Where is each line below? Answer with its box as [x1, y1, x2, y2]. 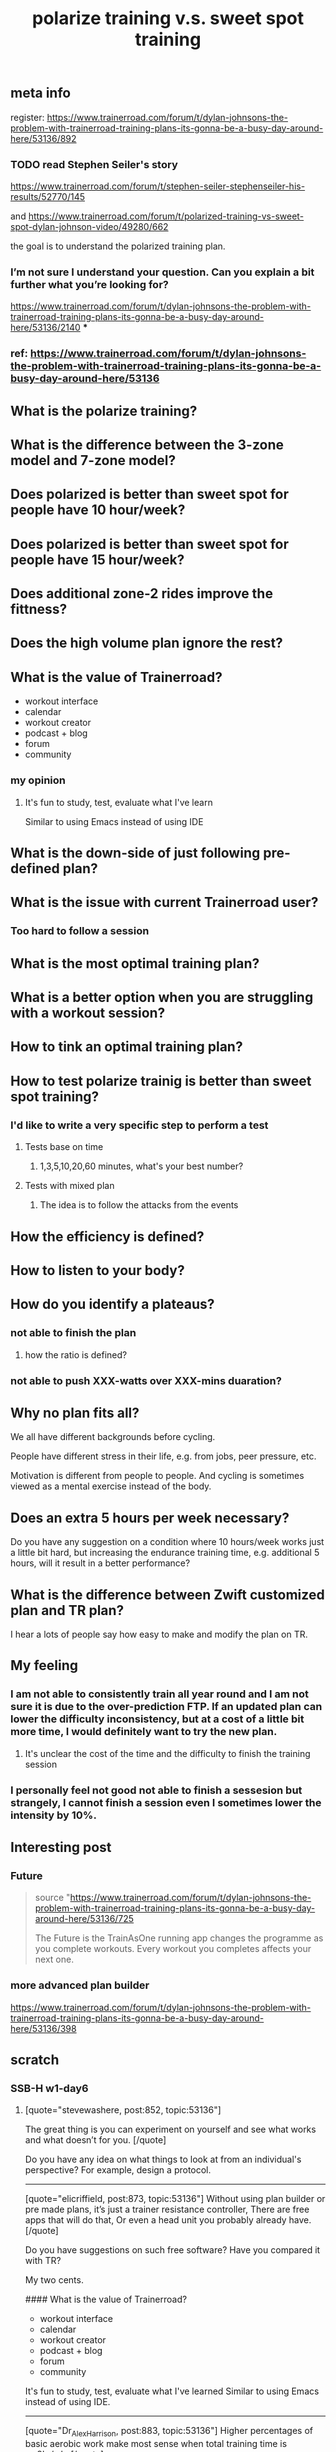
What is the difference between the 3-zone [10, 436, 284, 453]
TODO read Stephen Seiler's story [10, 157, 178, 171]
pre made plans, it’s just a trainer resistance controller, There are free [24, 2203, 310, 2216]
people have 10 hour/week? [10, 502, 186, 519]
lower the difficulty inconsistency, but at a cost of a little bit [10, 1712, 305, 1726]
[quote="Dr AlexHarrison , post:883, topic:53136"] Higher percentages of [24, 2425, 314, 2439]
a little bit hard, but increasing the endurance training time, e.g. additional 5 [10, 1547, 320, 1559]
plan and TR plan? [10, 1602, 125, 1619]
